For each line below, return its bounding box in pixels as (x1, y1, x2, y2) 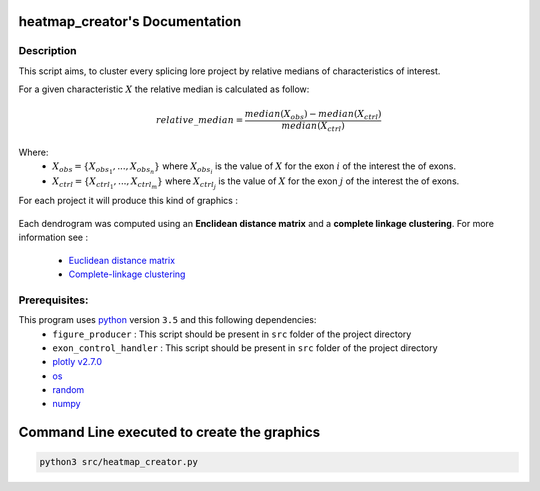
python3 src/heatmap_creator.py (39, 456, 199, 468)
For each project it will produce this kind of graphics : (18, 195, 239, 207)
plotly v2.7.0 (52, 356, 103, 368)
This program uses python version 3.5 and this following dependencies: (18, 314, 317, 326)
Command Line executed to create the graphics (18, 424, 321, 441)
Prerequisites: (18, 293, 89, 307)
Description (18, 44, 77, 58)
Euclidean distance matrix (68, 254, 175, 266)
